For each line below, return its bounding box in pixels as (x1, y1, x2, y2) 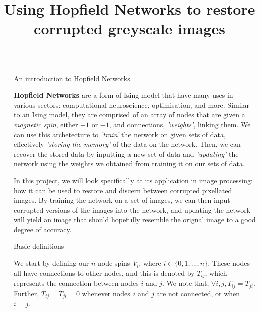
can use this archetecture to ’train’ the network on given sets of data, (14, 129, 226, 139)
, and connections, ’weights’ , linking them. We (109, 119, 251, 129)
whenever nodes (82, 288, 131, 298)
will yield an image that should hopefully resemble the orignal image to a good (14, 214, 256, 225)
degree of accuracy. (14, 224, 72, 234)
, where (139, 258, 161, 268)
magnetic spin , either (14, 119, 78, 129)
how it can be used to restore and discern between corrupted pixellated (14, 185, 232, 195)
